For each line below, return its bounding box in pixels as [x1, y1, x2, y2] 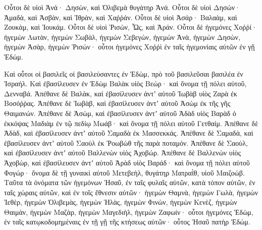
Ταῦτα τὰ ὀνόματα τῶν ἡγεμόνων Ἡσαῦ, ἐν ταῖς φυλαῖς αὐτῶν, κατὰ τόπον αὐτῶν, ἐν [4, 177, 255, 188]
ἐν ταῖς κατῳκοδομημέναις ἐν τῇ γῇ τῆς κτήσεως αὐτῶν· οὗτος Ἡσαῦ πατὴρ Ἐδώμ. [4, 216, 250, 227]
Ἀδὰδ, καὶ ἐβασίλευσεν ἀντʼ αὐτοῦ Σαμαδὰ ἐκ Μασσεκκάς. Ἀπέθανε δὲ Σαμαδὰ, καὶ [4, 128, 253, 138]
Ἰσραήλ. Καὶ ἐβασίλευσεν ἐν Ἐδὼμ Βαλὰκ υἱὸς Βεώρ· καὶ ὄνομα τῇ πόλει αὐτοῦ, [4, 78, 247, 89]
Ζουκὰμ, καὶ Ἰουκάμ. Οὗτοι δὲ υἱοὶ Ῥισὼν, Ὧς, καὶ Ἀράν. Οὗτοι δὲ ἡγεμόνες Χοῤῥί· [4, 22, 257, 32]
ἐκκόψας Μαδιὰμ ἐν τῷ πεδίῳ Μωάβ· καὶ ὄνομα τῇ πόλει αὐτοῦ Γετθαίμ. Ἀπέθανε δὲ [4, 118, 258, 128]
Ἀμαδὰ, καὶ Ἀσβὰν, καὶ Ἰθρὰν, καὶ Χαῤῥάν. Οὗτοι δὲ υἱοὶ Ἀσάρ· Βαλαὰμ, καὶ [4, 12, 237, 22]
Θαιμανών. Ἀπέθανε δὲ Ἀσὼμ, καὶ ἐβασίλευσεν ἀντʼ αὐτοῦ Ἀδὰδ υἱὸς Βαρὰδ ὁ [4, 107, 236, 118]
